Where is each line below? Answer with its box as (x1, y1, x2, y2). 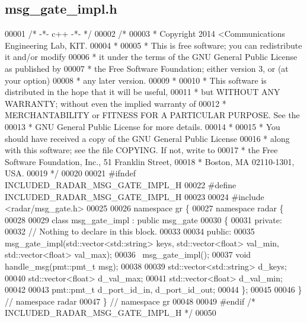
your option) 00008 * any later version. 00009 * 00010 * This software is (5, 74, 267, 86)
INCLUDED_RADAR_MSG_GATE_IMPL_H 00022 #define (5, 178, 236, 191)
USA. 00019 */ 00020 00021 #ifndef (5, 167, 136, 179)
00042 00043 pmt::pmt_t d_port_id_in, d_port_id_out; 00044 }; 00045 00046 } (5, 283, 302, 296)
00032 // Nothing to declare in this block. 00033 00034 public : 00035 (5, 225, 255, 237)
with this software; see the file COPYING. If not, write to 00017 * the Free (5, 144, 278, 156)
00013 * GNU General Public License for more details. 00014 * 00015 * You (5, 120, 280, 132)
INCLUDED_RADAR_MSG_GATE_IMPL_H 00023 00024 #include (5, 190, 264, 202)
